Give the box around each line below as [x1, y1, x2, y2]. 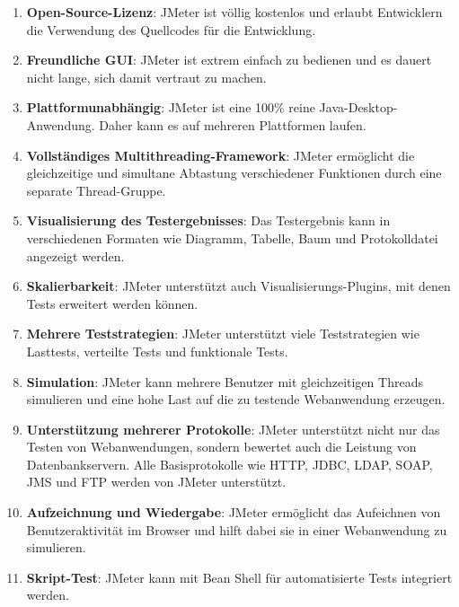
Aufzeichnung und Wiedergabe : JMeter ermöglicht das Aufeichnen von [26, 503, 441, 522]
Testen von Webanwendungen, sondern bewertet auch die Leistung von [26, 437, 417, 456]
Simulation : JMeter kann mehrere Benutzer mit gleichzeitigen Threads [26, 372, 423, 391]
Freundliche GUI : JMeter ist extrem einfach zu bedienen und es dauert [26, 50, 432, 69]
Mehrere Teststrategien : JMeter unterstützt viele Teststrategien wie [26, 324, 419, 343]
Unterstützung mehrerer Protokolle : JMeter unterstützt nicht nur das [26, 419, 440, 438]
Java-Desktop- [319, 98, 398, 117]
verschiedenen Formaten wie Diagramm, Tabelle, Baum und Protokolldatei [26, 228, 438, 247]
